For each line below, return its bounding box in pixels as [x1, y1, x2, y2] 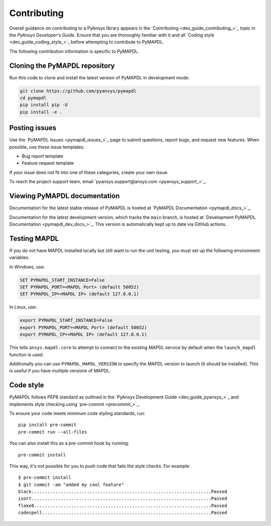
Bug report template [22, 153, 64, 159]
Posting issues [9, 123, 57, 133]
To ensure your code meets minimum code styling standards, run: [9, 410, 146, 416]
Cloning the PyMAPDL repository [9, 61, 115, 70]
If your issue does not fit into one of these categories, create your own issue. [9, 169, 169, 175]
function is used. [9, 351, 44, 357]
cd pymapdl [20, 95, 47, 100]
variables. [9, 254, 30, 260]
